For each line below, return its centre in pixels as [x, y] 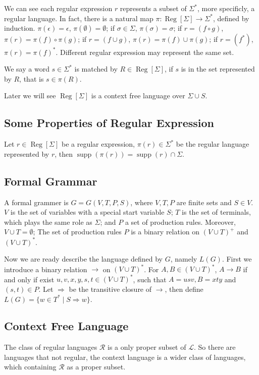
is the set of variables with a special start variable [87, 212]
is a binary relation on [165, 232]
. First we [237, 259]
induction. [20, 28]
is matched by [96, 69]
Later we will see [30, 96]
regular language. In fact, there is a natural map [79, 18]
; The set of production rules [77, 232]
